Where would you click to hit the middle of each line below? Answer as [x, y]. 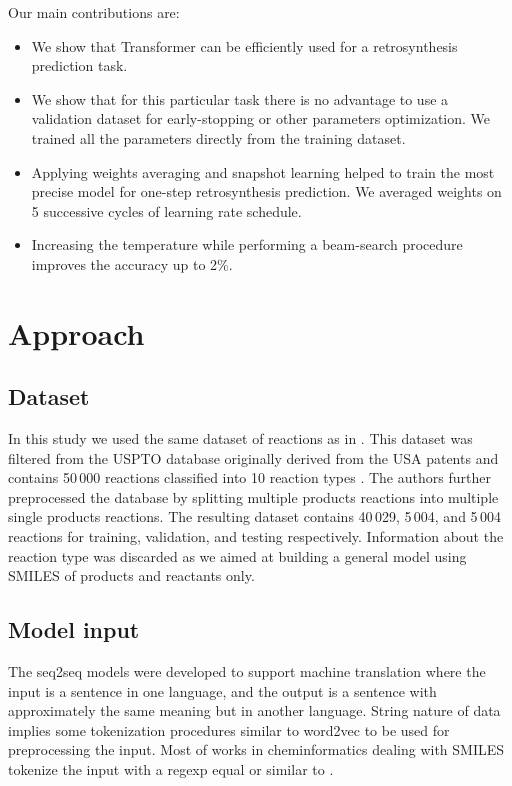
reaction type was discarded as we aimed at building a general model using [237, 555]
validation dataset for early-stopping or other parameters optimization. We [261, 118]
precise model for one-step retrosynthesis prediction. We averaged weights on [266, 191]
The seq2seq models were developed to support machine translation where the [247, 671]
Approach [76, 332]
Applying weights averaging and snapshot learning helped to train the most [263, 171]
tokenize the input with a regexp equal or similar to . [171, 769]
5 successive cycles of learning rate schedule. [166, 210]
